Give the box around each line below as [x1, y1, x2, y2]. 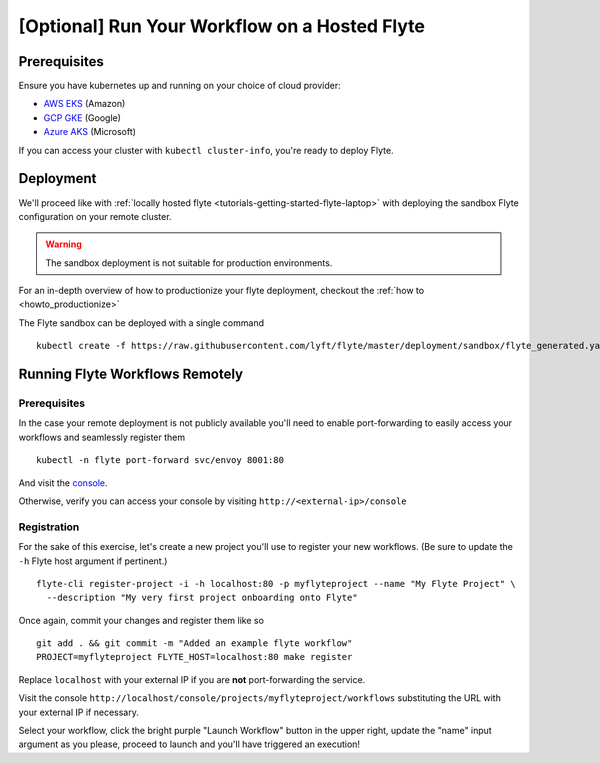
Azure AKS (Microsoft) [43, 126, 137, 138]
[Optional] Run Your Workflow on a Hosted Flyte [18, 15, 425, 37]
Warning [45, 238, 82, 250]
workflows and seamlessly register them [18, 431, 185, 443]
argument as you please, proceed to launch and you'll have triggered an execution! [18, 738, 360, 750]
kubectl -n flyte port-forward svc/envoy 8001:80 [36, 455, 285, 466]
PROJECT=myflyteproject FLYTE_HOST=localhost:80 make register [36, 651, 353, 663]
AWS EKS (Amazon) [43, 98, 126, 110]
